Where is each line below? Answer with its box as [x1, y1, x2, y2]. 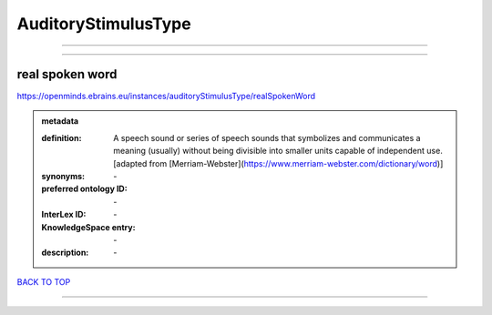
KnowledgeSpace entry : [41, 221, 136, 232]
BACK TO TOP [16, 276, 71, 287]
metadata [41, 116, 79, 127]
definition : [41, 132, 82, 143]
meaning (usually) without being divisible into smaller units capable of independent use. [113, 146, 444, 157]
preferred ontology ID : [41, 183, 128, 195]
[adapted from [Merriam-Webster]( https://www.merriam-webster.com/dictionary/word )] [113, 157, 444, 168]
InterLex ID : [41, 209, 87, 220]
